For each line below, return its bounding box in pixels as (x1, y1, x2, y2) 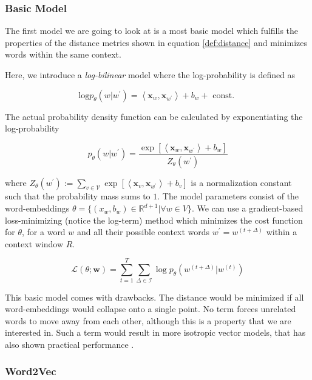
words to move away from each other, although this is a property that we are (5, 314, 291, 327)
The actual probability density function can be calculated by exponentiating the (5, 110, 303, 122)
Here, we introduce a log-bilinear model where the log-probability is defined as (5, 68, 296, 81)
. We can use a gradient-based (191, 202, 304, 215)
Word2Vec (5, 364, 56, 379)
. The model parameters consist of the (157, 190, 299, 202)
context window (5, 237, 64, 250)
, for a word (22, 225, 66, 238)
